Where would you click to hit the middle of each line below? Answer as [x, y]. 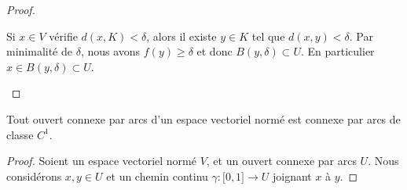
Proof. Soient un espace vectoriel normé [101, 161]
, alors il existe [181, 36]
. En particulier [337, 51]
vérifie [63, 36]
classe [20, 134]
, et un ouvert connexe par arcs [281, 161]
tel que [268, 36]
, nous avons [110, 51]
